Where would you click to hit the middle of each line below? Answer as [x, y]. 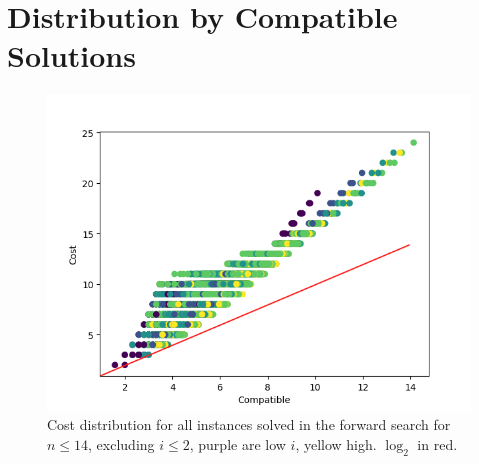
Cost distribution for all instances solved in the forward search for [249, 424]
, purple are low [237, 444]
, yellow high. [336, 444]
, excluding [121, 444]
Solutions [71, 55]
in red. [437, 444]
